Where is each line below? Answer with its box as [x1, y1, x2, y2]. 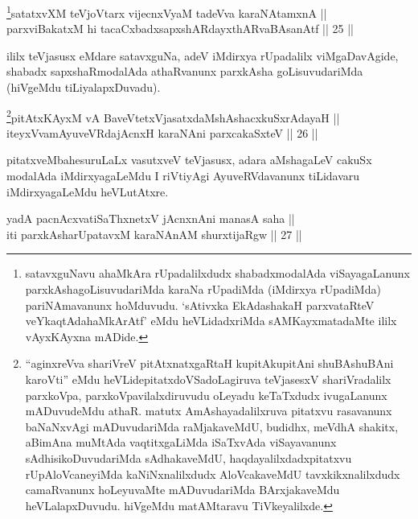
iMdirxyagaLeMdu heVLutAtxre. [6, 183, 169, 200]
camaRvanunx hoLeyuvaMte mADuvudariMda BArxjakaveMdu [25, 481, 340, 498]
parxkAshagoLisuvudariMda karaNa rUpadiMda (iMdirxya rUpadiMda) [25, 281, 381, 298]
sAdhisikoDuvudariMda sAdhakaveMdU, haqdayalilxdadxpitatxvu [25, 449, 352, 466]
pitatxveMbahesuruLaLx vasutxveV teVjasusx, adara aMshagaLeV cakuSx [6, 151, 372, 168]
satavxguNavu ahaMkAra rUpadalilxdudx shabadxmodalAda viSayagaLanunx [25, 265, 410, 282]
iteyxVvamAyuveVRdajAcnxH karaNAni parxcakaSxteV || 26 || [6, 124, 318, 141]
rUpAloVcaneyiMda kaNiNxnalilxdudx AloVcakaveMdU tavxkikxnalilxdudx [25, 465, 400, 482]
